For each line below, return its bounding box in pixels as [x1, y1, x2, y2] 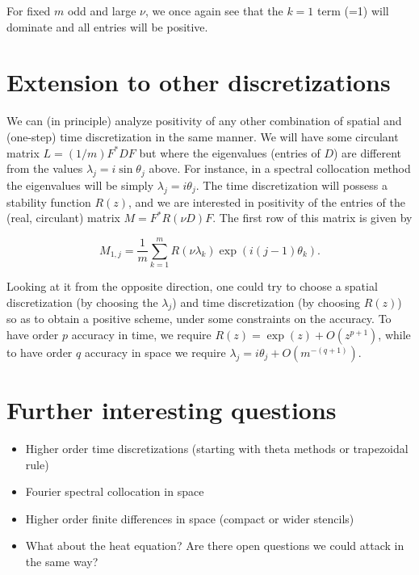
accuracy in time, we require [71, 325, 212, 342]
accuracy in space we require [84, 343, 226, 360]
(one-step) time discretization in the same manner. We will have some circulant [6, 128, 399, 145]
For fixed [6, 2, 51, 19]
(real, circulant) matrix [6, 209, 120, 226]
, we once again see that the [145, 2, 283, 19]
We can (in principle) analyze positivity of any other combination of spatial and [6, 112, 402, 129]
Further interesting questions [6, 393, 337, 426]
